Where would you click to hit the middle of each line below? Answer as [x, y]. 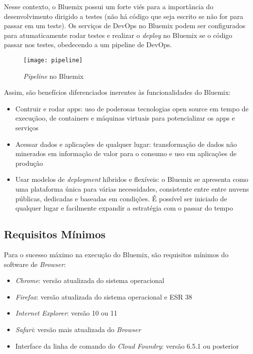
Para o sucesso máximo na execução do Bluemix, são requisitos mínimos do [116, 254]
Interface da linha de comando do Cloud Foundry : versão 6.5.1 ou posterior [127, 345]
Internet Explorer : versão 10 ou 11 [66, 313]
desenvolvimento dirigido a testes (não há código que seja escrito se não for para [124, 16]
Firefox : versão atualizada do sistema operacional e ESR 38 [104, 296]
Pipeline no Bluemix [54, 76]
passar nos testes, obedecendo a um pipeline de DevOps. [88, 44]
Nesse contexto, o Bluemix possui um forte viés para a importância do [109, 6]
